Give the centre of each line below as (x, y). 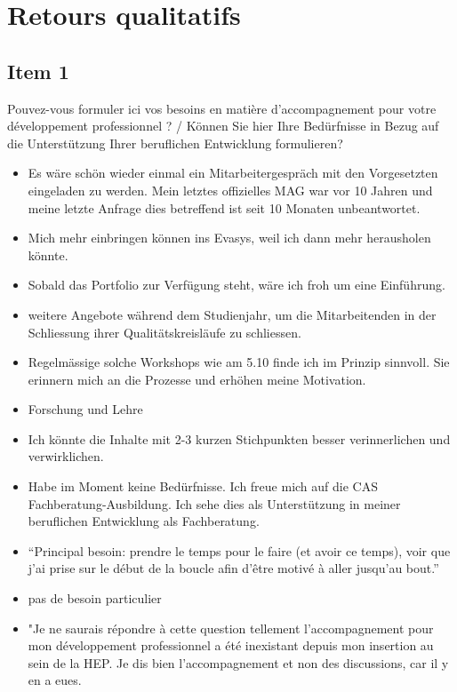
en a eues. (55, 680)
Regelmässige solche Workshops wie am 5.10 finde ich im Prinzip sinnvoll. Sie (239, 362)
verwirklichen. (66, 456)
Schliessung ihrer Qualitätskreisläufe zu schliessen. (164, 332)
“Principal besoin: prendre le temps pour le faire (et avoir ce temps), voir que (239, 550)
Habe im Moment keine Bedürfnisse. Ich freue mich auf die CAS (203, 486)
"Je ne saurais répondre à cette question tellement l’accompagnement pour (231, 628)
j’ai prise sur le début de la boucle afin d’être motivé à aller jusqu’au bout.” (233, 568)
